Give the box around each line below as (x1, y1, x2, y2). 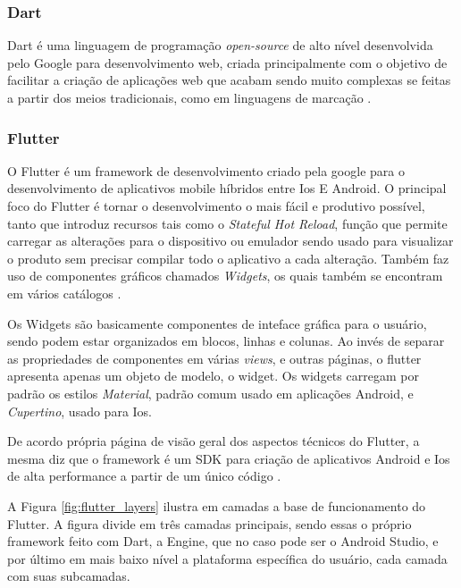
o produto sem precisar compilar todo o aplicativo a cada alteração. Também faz (7, 248, 449, 267)
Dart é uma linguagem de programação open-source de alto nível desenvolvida (7, 36, 433, 55)
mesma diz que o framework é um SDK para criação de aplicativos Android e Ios (7, 449, 450, 467)
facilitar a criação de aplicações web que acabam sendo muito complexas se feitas (7, 71, 451, 89)
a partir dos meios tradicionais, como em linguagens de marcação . (7, 88, 372, 106)
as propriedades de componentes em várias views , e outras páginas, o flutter (7, 349, 422, 367)
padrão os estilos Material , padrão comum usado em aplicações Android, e (7, 383, 414, 402)
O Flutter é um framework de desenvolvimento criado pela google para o (7, 161, 405, 180)
